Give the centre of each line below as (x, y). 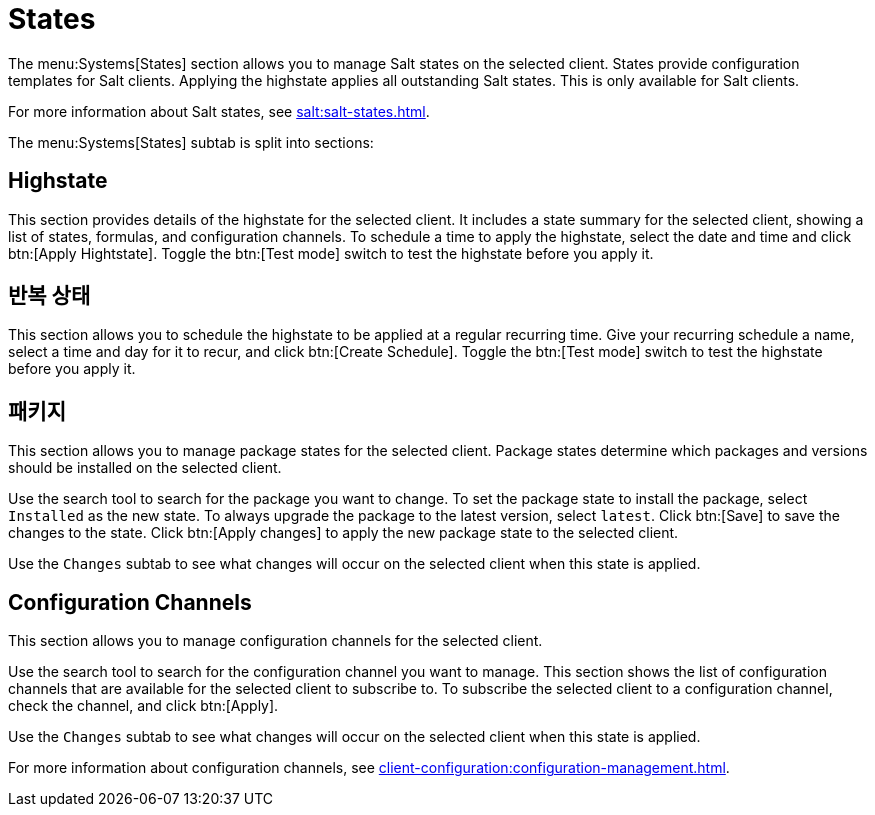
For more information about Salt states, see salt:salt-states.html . (219, 111)
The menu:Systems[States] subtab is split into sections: (191, 142)
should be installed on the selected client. (145, 468)
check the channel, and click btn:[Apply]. (143, 706)
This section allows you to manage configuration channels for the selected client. (275, 641)
